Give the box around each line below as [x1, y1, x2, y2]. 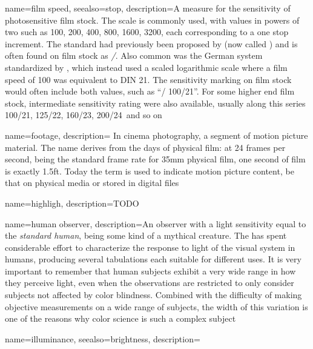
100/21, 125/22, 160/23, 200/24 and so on [5, 108, 162, 121]
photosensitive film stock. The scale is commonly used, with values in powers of [5, 13, 300, 26]
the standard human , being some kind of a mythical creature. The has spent [5, 229, 287, 242]
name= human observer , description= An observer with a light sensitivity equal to [5, 217, 306, 230]
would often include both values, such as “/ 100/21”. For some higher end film [5, 85, 295, 98]
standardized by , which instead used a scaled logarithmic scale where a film [5, 61, 288, 73]
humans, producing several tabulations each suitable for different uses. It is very [5, 253, 301, 265]
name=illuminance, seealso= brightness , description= [5, 332, 200, 345]
